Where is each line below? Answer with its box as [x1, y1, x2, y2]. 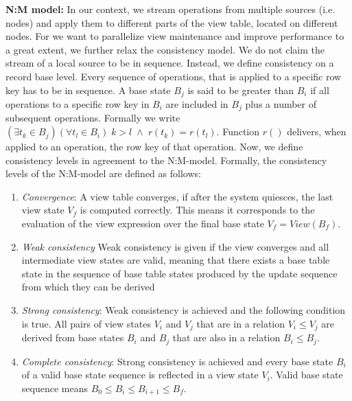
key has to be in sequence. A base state [5, 82, 171, 97]
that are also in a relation [172, 330, 281, 345]
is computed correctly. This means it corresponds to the [80, 203, 315, 217]
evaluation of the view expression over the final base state [21, 216, 264, 231]
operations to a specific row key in [5, 97, 150, 111]
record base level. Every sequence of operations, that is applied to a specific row [5, 69, 342, 83]
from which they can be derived [21, 279, 155, 294]
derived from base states [21, 330, 124, 345]
